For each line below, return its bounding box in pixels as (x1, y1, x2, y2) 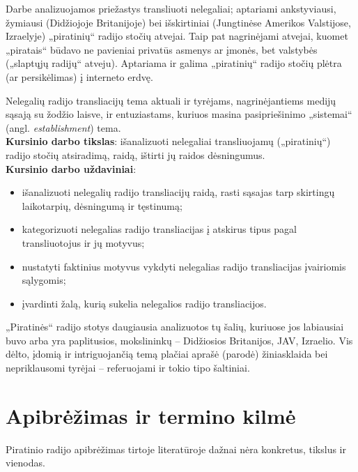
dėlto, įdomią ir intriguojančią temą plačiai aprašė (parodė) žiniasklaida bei (6, 347, 328, 361)
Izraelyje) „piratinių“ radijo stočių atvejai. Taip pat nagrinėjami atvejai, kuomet (6, 29, 348, 43)
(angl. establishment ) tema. (6, 120, 121, 135)
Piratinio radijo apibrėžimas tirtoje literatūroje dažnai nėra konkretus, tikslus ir (6, 441, 346, 456)
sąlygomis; (22, 273, 66, 287)
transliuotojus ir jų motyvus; (22, 235, 145, 250)
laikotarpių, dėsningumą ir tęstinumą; (22, 198, 182, 213)
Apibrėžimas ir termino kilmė (6, 401, 296, 429)
